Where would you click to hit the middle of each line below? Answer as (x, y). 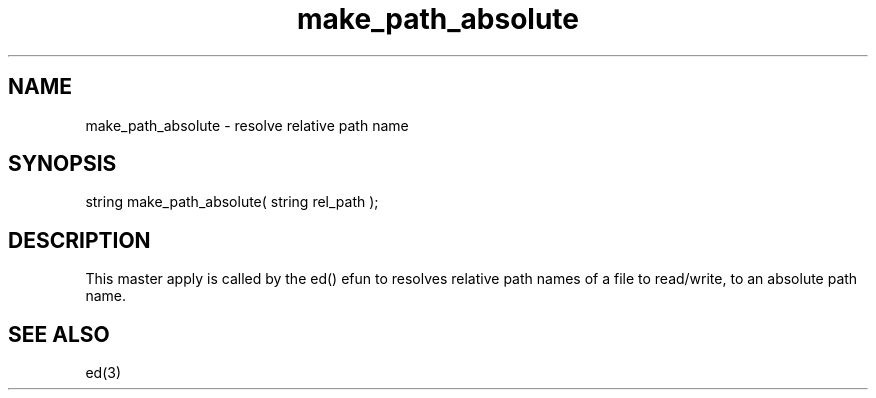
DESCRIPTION (79, 240)
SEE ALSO (59, 334)
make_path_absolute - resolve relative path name (247, 125)
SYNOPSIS (62, 164)
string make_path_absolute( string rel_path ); (232, 202)
